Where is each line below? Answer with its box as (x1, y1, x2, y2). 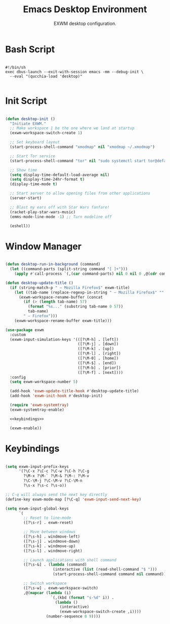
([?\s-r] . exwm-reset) (23, 520, 73, 525)
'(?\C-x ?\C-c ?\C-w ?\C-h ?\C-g (18, 469, 90, 474)
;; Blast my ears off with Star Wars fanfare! (10, 204, 110, 210)
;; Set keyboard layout (10, 140, 60, 145)
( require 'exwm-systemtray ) (10, 403, 69, 408)
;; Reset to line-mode (23, 515, 71, 521)
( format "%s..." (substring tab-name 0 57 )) (27, 304, 123, 309)
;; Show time (10, 167, 37, 172)
